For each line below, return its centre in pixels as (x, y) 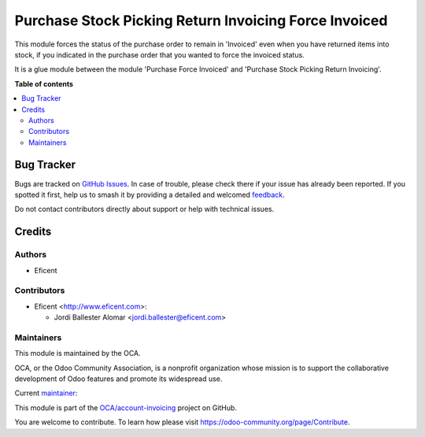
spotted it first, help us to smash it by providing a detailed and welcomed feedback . (150, 194)
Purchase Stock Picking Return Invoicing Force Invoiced (201, 20)
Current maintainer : (46, 393)
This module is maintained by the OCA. (78, 354)
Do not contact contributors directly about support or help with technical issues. (144, 209)
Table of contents (44, 83)
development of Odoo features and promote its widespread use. (118, 379)
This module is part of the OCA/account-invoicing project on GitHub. (126, 407)
